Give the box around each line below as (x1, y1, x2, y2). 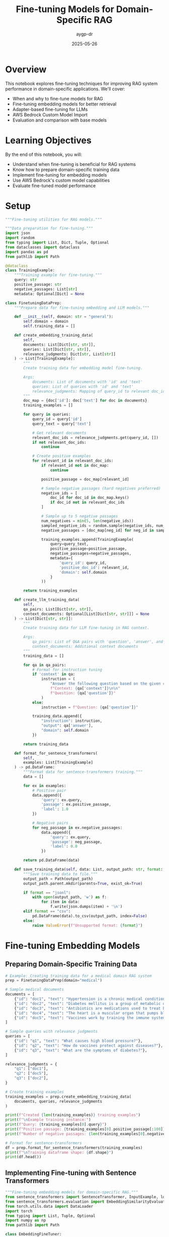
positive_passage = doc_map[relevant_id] (41, 477, 129, 482)
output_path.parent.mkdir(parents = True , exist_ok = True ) (23, 881, 143, 886)
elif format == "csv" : (23, 909, 71, 914)
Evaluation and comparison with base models (12, 117, 107, 123)
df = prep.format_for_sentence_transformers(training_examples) (5, 1145, 143, 1150)
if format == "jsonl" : (23, 890, 71, 895)
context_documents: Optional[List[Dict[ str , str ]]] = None (23, 611, 150, 616)
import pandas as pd (5, 249, 49, 254)
